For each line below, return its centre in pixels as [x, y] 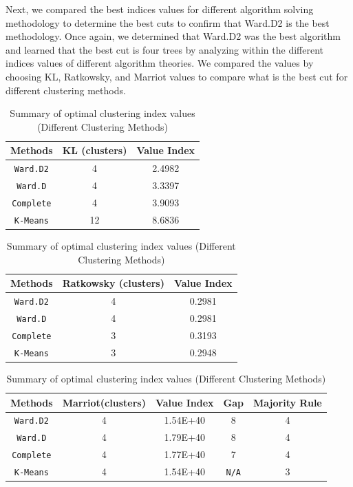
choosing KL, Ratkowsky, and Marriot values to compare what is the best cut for [177, 76]
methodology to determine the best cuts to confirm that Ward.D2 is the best [168, 22]
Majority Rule [288, 402]
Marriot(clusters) [104, 402]
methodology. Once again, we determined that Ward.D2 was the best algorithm [173, 36]
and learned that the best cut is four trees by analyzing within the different [165, 49]
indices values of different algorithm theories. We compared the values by [160, 63]
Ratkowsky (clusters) [113, 283]
